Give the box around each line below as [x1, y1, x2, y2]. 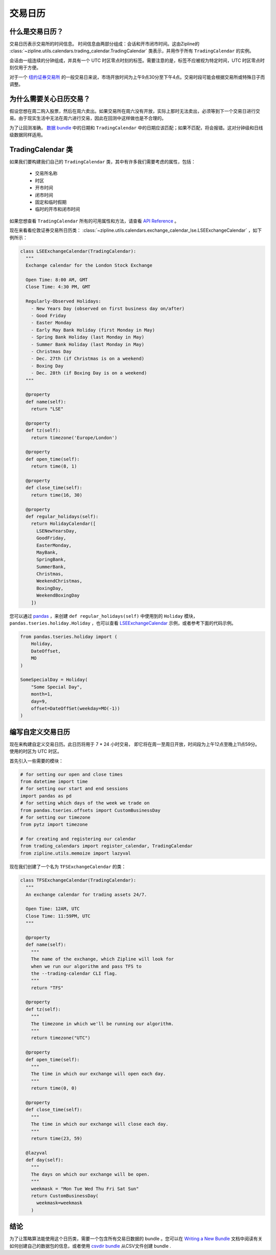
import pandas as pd [20, 793, 72, 799]
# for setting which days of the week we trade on [20, 800, 150, 806]
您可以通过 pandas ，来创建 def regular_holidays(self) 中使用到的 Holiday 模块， [9, 613, 198, 619]
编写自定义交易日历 [9, 727, 70, 736]
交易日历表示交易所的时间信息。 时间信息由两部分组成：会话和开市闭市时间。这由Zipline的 [9, 41, 199, 47]
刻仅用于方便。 [9, 65, 41, 71]
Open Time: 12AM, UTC [26, 906, 80, 912]
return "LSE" [31, 406, 64, 412]
